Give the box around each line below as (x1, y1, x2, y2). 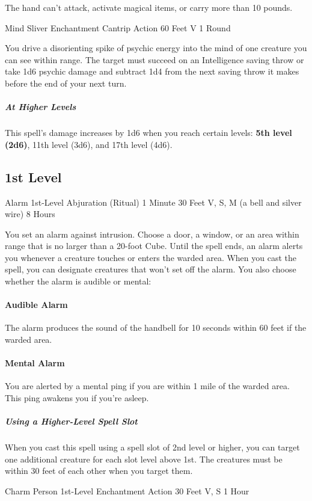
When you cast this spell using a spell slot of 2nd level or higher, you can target (5, 441, 300, 453)
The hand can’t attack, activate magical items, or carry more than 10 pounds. (5, 1, 293, 13)
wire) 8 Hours (5, 207, 55, 220)
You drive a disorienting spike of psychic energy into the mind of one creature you (5, 41, 307, 54)
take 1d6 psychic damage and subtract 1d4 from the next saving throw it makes (5, 65, 299, 78)
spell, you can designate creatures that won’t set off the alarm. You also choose (5, 263, 296, 275)
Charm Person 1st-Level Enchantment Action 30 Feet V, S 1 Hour (5, 484, 249, 497)
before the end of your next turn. (5, 76, 127, 89)
